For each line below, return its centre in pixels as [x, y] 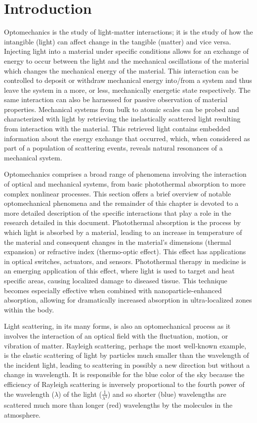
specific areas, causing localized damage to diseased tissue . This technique [116, 280]
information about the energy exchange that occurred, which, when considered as [127, 138]
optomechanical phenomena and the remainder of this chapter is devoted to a [121, 203]
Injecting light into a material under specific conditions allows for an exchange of [127, 51]
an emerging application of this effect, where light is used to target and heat [119, 271]
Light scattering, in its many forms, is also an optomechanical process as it [117, 326]
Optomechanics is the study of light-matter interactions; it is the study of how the [128, 32]
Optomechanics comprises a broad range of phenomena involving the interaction [125, 174]
